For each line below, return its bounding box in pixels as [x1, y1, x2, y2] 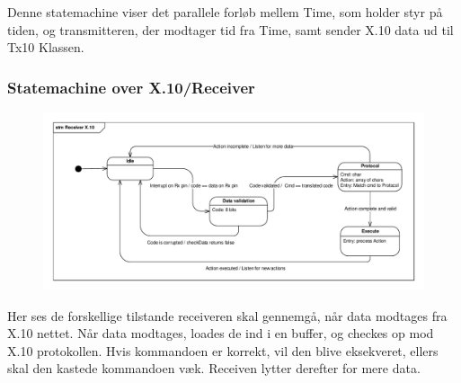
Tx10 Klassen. [7, 38, 84, 57]
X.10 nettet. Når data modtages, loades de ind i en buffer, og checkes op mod [7, 324, 434, 343]
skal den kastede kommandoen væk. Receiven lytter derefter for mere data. [7, 359, 421, 378]
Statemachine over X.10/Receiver [7, 76, 255, 98]
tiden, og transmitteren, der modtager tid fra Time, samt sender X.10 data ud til [7, 20, 454, 39]
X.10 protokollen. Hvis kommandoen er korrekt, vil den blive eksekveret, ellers [7, 341, 439, 360]
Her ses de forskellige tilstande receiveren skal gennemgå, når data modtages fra [7, 306, 448, 325]
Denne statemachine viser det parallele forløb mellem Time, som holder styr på [7, 3, 443, 21]
